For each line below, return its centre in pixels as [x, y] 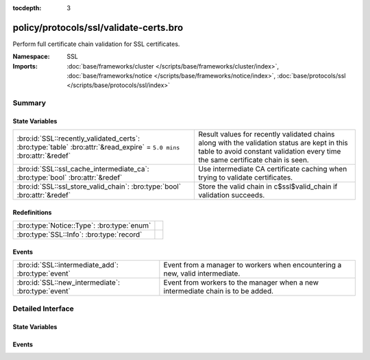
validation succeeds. [232, 195]
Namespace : [32, 57]
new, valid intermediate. [202, 274]
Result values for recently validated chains [267, 134]
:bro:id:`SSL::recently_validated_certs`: [78, 139]
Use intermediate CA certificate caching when [273, 169]
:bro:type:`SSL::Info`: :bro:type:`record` [79, 235]
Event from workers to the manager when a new [241, 283]
